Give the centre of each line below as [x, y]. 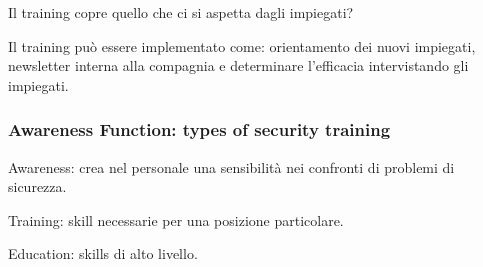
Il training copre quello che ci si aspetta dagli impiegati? [181, 12]
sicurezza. [37, 186]
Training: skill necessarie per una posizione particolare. [176, 219]
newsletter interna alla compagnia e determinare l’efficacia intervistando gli [238, 65]
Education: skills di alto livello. [103, 253]
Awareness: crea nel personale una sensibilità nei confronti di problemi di [231, 166]
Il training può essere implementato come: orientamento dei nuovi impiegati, [242, 45]
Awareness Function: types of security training [199, 129]
